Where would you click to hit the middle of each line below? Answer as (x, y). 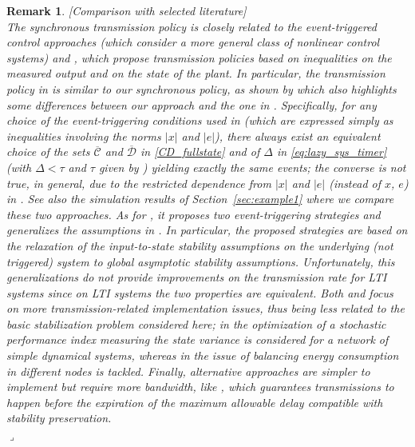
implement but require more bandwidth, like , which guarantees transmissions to (200, 387)
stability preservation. (59, 418)
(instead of (355, 183)
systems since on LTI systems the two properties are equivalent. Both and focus (200, 292)
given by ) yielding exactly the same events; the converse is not (252, 167)
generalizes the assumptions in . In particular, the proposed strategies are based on (207, 230)
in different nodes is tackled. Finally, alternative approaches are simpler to (188, 371)
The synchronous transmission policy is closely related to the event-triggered (192, 26)
